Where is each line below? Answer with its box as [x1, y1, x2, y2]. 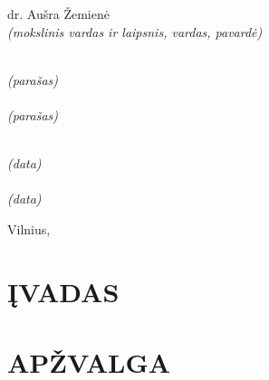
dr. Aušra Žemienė [7, 5, 110, 23]
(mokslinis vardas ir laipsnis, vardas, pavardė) [7, 22, 263, 41]
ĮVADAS [7, 272, 120, 309]
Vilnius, [7, 219, 51, 238]
